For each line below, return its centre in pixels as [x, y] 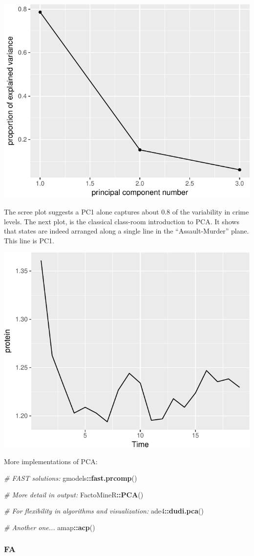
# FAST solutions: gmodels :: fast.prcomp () [71, 478]
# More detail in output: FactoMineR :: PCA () [74, 494]
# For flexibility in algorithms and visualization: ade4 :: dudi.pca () [104, 511]
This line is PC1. [29, 240]
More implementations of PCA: [51, 461]
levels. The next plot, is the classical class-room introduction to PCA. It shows [122, 221]
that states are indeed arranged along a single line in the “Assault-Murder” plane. [127, 231]
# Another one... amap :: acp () [50, 527]
